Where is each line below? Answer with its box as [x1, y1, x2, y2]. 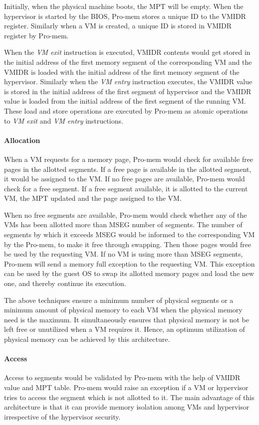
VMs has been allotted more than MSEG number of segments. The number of [4, 219, 243, 230]
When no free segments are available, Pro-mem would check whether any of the [4, 209, 247, 220]
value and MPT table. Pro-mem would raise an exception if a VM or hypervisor [4, 382, 249, 392]
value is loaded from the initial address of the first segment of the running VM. [4, 96, 246, 106]
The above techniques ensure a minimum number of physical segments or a [4, 294, 234, 305]
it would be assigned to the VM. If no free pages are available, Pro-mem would [4, 173, 245, 184]
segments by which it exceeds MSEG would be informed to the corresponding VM [4, 229, 255, 240]
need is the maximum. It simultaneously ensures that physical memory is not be [4, 314, 249, 324]
